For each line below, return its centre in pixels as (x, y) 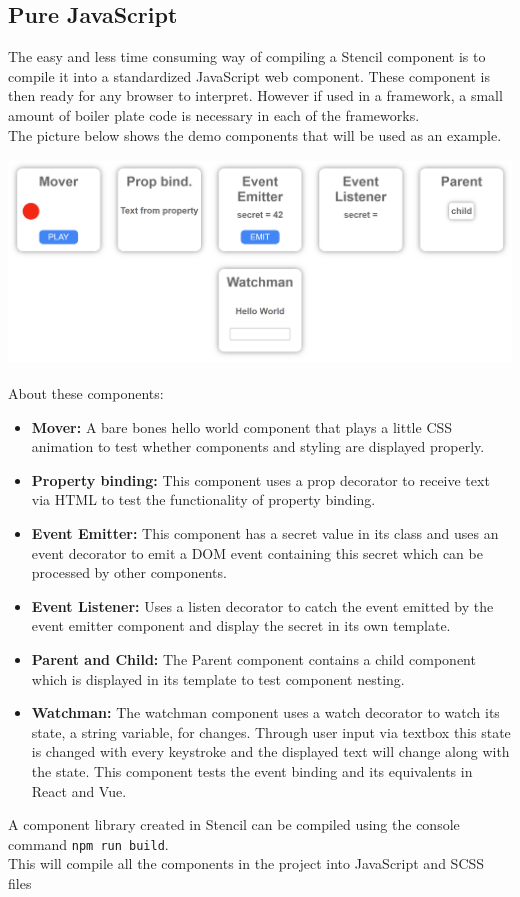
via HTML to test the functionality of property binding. (203, 499)
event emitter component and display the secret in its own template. (241, 625)
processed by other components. (129, 572)
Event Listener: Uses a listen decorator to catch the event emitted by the (262, 605)
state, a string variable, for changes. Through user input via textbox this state (271, 731)
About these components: (86, 393)
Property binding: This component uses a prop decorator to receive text (260, 479)
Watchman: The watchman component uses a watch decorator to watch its (265, 712)
